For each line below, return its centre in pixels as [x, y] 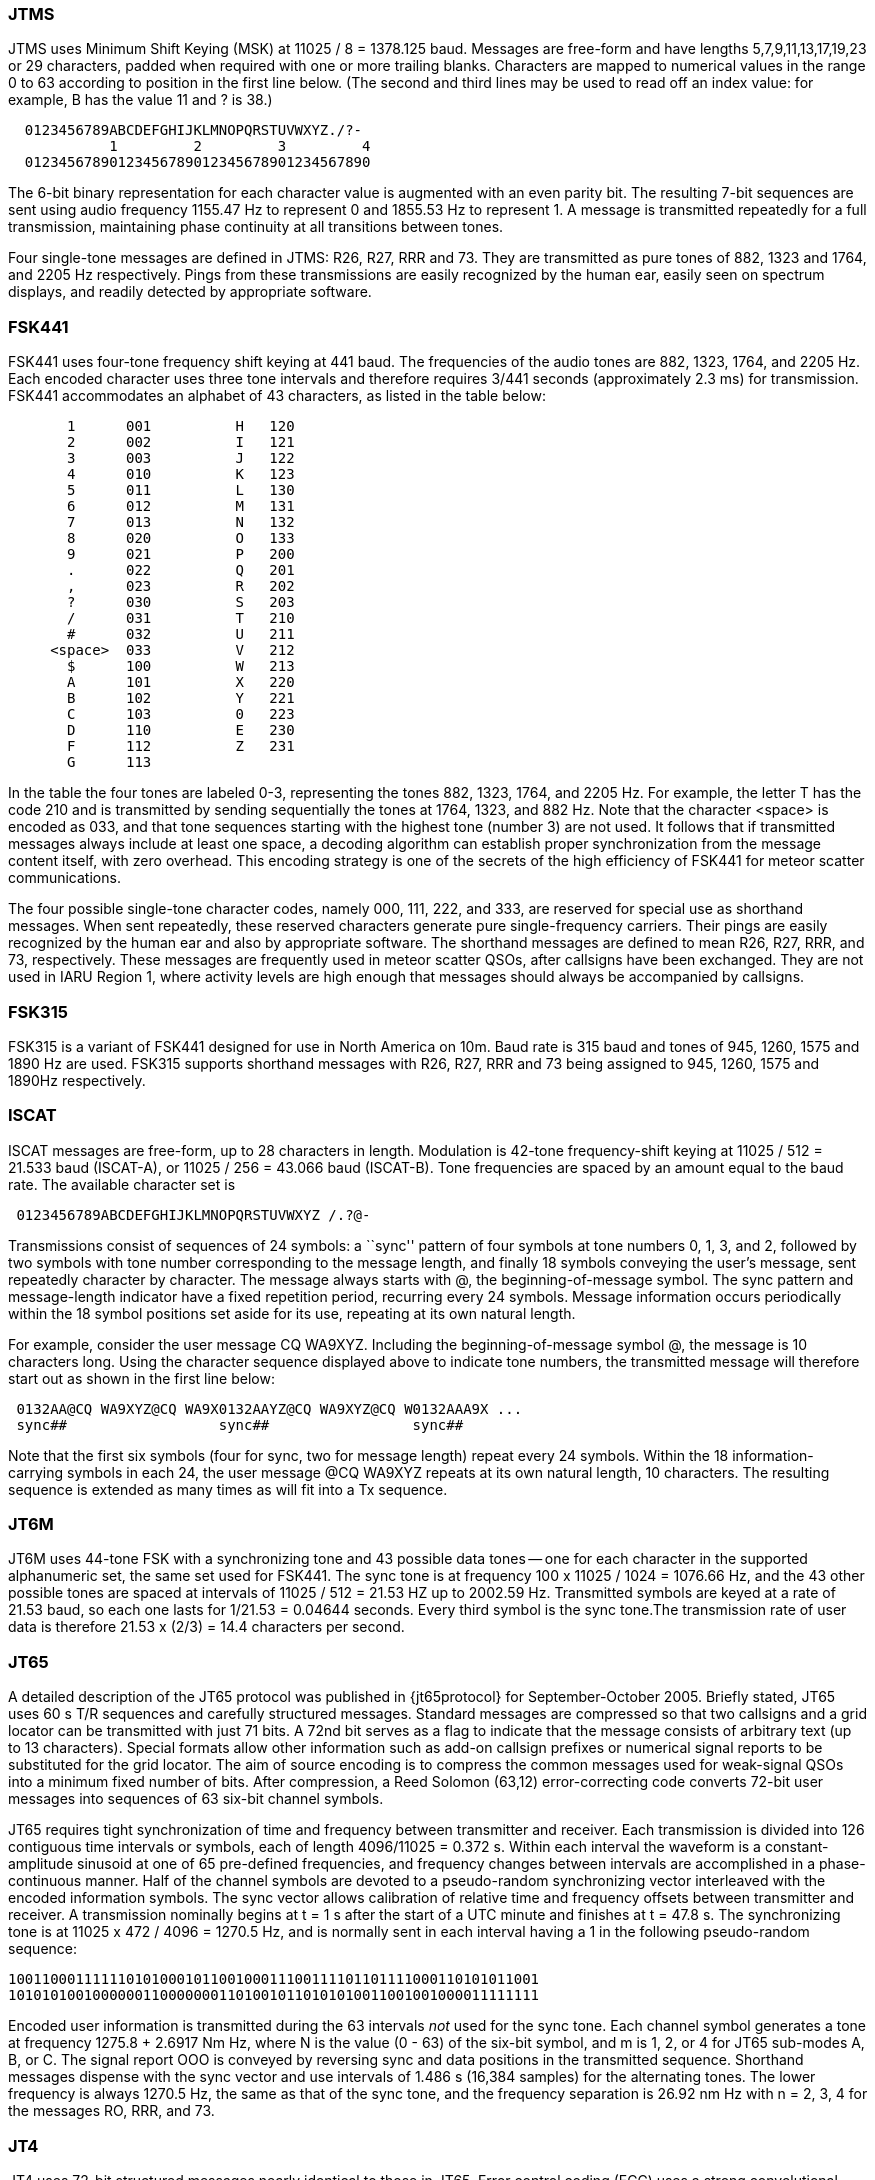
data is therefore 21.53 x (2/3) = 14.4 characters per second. [206, 1627]
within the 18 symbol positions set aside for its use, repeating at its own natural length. [292, 1313]
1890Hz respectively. [77, 1080]
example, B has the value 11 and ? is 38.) [140, 100]
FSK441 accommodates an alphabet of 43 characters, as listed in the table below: [277, 396]
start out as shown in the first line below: [141, 1378]
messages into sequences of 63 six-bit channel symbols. [196, 1799]
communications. [64, 878]
